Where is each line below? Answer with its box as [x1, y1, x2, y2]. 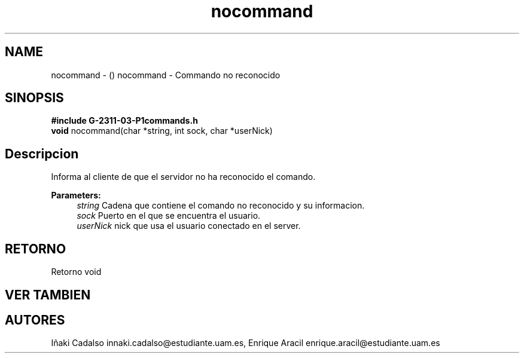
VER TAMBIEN [5, 287, 91, 302]
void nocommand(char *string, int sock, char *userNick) [51, 126, 273, 136]
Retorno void [51, 267, 102, 277]
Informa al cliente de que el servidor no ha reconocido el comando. [51, 172, 316, 182]
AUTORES [5, 312, 65, 328]
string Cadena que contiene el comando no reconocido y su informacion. [77, 200, 365, 211]
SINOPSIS [5, 90, 64, 106]
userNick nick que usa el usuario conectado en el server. [77, 221, 301, 231]
